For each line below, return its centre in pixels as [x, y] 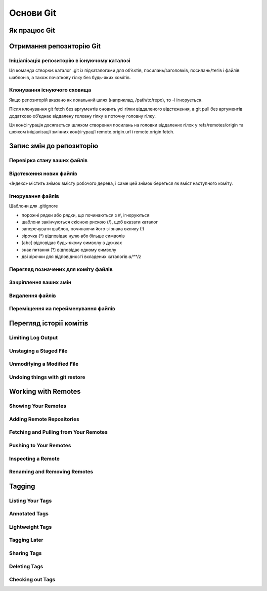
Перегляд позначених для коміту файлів [61, 269]
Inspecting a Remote [34, 459]
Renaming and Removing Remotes [51, 472]
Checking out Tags [32, 580]
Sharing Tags [25, 553]
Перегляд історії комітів [49, 323]
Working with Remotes [45, 392]
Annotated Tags [29, 514]
